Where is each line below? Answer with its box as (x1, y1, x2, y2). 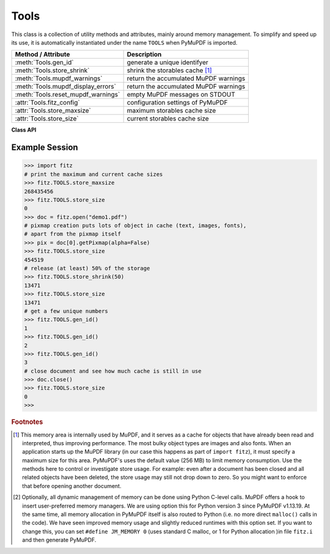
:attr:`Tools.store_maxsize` (15, 106, 91, 115)
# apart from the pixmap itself (24, 231, 122, 238)
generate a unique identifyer (127, 58, 209, 67)
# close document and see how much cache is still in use (24, 367, 202, 374)
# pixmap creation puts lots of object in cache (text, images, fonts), (24, 222, 247, 229)
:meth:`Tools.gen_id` (15, 58, 74, 67)
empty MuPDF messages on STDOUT (127, 90, 235, 99)
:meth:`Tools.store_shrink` (15, 66, 90, 75)
